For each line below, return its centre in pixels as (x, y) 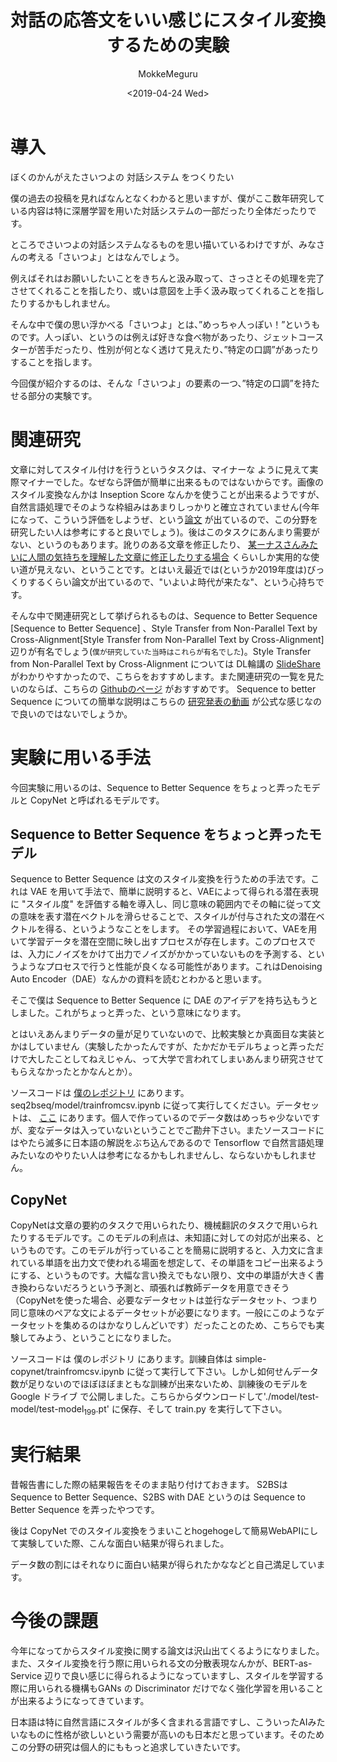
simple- (250, 1359)
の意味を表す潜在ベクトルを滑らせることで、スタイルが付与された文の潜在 (163, 917)
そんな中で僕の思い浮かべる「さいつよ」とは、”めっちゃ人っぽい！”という (161, 324)
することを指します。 (54, 362)
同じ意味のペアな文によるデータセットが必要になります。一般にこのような (163, 1313)
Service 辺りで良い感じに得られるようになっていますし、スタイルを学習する (167, 1675)
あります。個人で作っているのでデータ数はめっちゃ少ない (185, 1118)
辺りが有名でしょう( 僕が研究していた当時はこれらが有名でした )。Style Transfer (161, 651)
